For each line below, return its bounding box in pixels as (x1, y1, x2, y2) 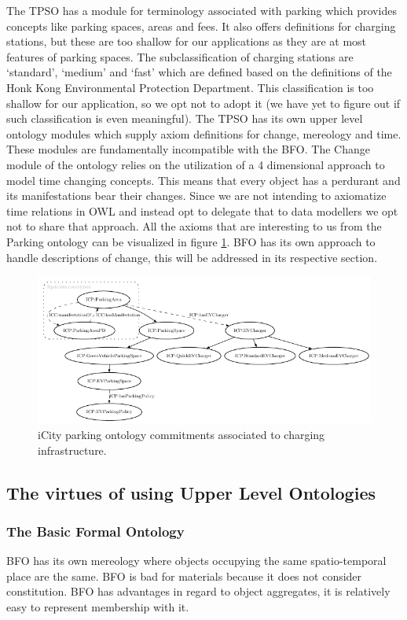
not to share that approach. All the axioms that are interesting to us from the (6, 218, 382, 234)
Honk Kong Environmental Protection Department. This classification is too (6, 79, 374, 95)
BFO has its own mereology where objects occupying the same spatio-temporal (6, 552, 387, 569)
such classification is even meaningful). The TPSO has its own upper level (6, 110, 363, 127)
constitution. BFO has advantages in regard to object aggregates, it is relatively (6, 583, 390, 600)
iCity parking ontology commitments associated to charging (38, 426, 325, 442)
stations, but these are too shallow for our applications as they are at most (6, 33, 367, 50)
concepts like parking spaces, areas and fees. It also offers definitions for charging (6, 17, 396, 34)
